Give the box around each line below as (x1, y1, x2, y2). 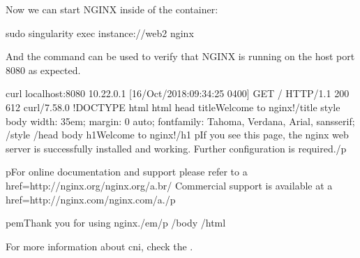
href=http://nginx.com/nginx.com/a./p (6, 192, 176, 206)
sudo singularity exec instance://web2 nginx (6, 25, 194, 40)
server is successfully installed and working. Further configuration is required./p (6, 141, 347, 155)
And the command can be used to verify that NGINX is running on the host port (6, 49, 355, 64)
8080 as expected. (6, 62, 81, 77)
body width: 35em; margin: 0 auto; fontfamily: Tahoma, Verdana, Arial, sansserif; (6, 113, 355, 128)
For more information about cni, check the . (6, 238, 193, 253)
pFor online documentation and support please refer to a (6, 164, 248, 179)
